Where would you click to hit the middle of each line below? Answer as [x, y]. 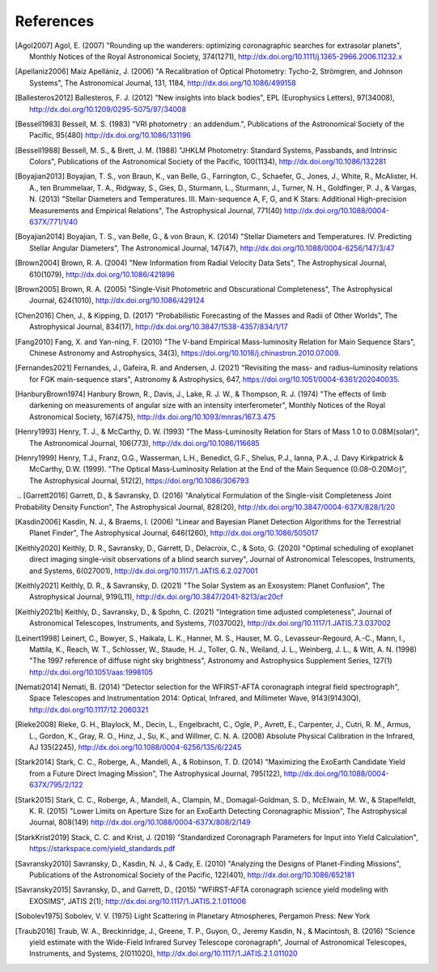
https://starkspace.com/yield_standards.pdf [102, 849]
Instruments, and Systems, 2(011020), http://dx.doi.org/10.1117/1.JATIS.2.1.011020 [164, 953]
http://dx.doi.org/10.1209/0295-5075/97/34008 [108, 109]
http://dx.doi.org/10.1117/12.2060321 [89, 709]
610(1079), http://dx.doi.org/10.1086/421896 [102, 274]
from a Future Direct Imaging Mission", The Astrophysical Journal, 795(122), [156, 773]
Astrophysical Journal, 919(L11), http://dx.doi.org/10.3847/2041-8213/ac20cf [156, 597]
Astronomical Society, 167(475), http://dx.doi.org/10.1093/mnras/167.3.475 [153, 417]
